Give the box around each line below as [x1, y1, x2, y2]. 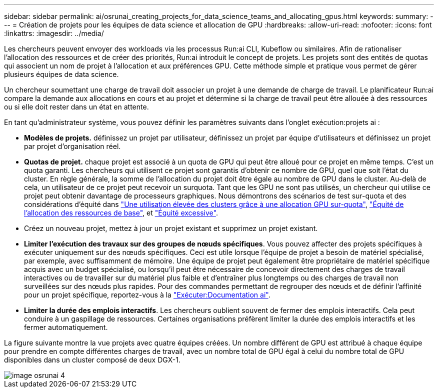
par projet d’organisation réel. [24, 142, 121, 150]
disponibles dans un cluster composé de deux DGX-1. [4, 355, 180, 364]
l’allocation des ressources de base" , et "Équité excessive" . [24, 208, 218, 217]
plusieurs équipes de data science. [4, 70, 119, 78]
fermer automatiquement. [24, 323, 108, 331]
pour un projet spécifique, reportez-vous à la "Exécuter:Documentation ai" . [24, 290, 270, 299]
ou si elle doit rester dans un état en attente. [4, 102, 149, 111]
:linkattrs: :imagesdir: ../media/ [4, 29, 104, 37]
